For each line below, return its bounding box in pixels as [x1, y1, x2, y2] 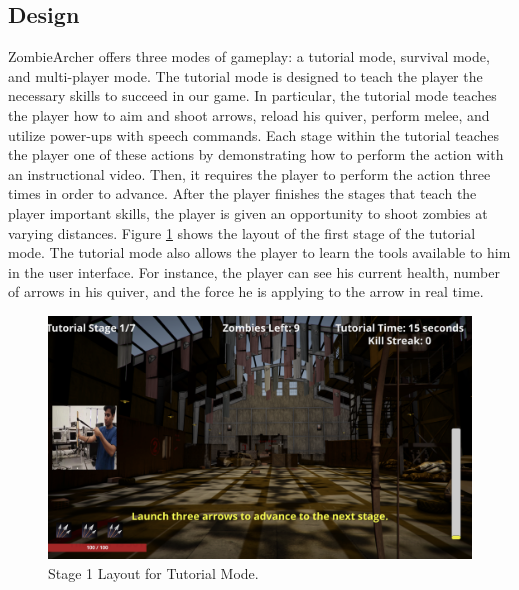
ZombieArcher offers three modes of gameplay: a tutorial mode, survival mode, [8, 46, 490, 67]
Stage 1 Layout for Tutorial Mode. [48, 562, 259, 583]
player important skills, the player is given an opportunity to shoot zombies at [8, 202, 488, 223]
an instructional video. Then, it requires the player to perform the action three [8, 163, 491, 184]
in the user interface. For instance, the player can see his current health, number [8, 261, 500, 282]
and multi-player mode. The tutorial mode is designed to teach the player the [8, 65, 483, 86]
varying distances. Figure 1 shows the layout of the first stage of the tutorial [8, 222, 476, 243]
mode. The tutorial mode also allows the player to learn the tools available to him [8, 242, 511, 263]
